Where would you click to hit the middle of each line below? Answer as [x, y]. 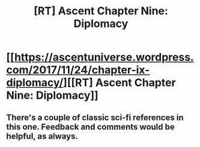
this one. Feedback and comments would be [91, 127]
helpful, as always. [42, 136]
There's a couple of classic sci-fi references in [95, 117]
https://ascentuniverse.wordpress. [104, 57]
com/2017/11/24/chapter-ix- [78, 70]
